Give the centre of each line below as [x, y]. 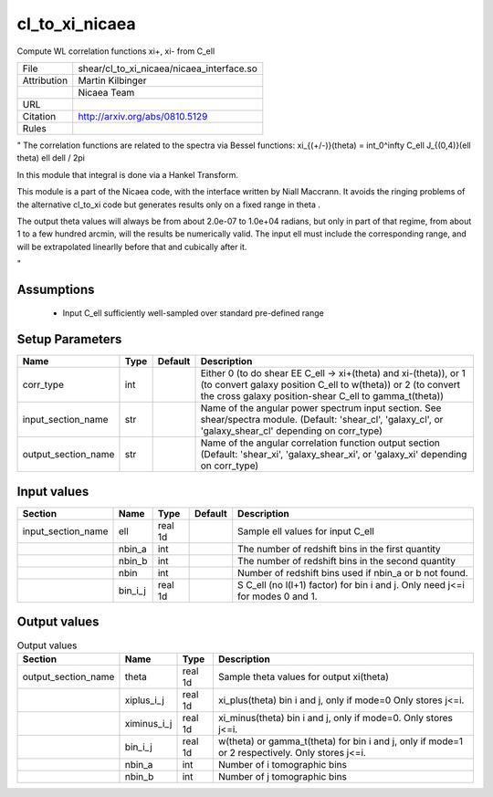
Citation [39, 116]
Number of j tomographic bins [282, 776]
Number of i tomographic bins [282, 764]
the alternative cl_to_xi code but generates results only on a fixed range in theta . [169, 204]
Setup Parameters [69, 339]
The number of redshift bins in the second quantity [347, 561]
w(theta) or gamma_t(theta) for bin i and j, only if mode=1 [341, 741]
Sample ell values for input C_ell [306, 531]
